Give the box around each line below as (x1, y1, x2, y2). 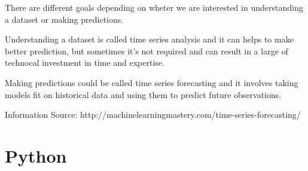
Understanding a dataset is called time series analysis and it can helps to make (5, 33, 294, 45)
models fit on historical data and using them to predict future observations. (5, 88, 282, 100)
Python (5, 143, 67, 167)
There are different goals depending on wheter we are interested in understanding (5, 1, 303, 13)
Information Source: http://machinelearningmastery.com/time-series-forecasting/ (5, 108, 301, 121)
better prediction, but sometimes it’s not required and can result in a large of (5, 44, 288, 57)
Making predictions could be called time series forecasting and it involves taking (5, 76, 298, 88)
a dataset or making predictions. (5, 13, 124, 25)
